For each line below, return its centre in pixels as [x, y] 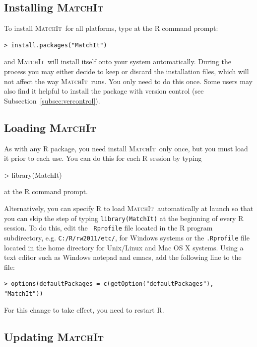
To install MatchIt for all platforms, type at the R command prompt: [111, 28]
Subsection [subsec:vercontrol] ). [52, 100]
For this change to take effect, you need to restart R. [84, 310]
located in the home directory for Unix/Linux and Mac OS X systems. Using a [124, 247]
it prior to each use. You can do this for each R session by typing [103, 158]
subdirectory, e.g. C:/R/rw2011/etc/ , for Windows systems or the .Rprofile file [127, 237]
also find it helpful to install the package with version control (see [104, 91]
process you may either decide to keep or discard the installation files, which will [127, 71]
